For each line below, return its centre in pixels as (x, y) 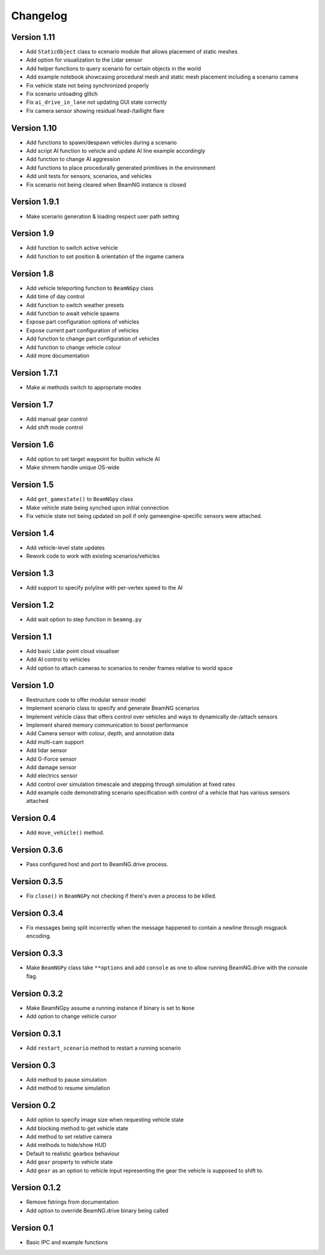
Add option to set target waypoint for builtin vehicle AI (93, 459)
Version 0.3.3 (37, 953)
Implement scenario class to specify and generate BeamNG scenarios (113, 708)
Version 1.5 (32, 485)
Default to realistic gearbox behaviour (73, 1154)
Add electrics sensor (52, 776)
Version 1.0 (32, 685)
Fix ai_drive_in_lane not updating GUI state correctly (97, 102)
